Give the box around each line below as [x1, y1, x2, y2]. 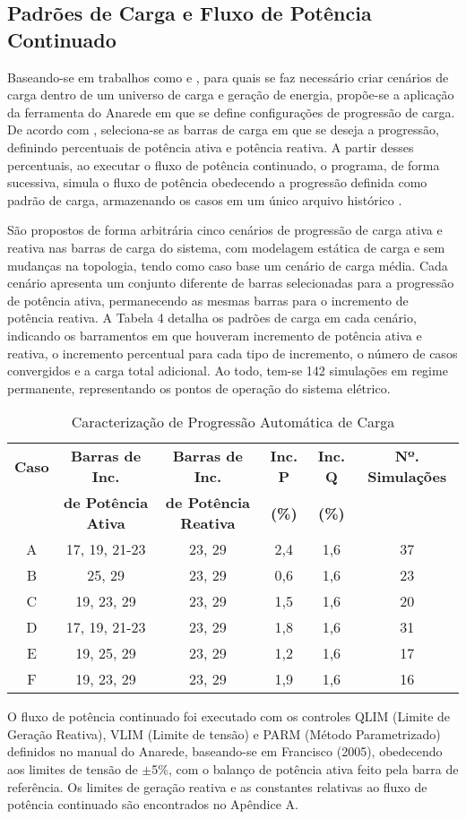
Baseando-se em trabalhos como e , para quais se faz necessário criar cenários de [7, 67, 449, 86]
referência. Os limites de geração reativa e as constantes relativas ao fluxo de [7, 777, 427, 796]
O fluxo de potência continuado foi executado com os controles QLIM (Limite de [7, 707, 451, 726]
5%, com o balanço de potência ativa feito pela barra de [151, 760, 459, 779]
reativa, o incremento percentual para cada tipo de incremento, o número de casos [7, 343, 458, 362]
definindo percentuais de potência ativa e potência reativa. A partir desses [7, 137, 414, 156]
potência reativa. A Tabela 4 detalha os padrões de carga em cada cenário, [7, 308, 417, 327]
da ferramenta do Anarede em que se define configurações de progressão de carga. [7, 102, 455, 121]
